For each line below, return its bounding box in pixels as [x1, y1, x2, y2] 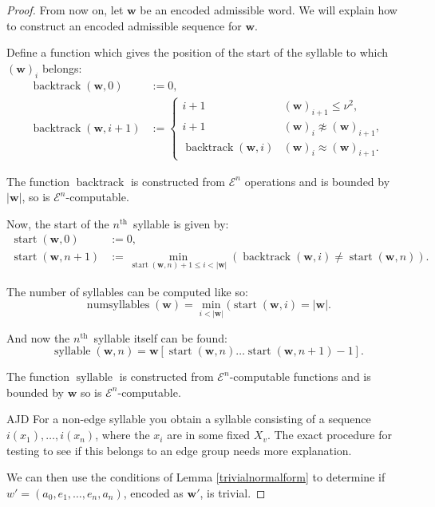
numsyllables [86, 299, 150, 311]
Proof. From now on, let [6, 2, 124, 18]
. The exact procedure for [267, 426, 392, 443]
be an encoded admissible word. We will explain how [140, 2, 397, 18]
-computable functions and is [229, 368, 371, 385]
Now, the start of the [6, 215, 109, 232]
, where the [95, 426, 150, 443]
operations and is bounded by [244, 172, 390, 189]
